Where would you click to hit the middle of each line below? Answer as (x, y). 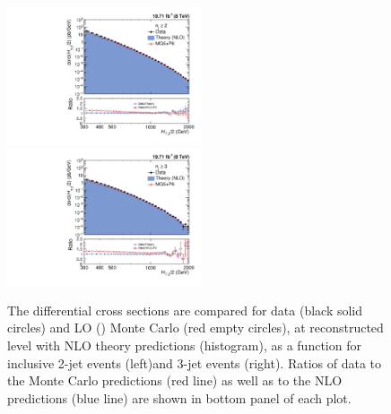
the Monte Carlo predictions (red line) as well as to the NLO (175, 380)
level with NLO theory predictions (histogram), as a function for (184, 345)
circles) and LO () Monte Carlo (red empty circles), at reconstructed (195, 328)
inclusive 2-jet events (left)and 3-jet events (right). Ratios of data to (195, 362)
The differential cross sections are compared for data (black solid (185, 310)
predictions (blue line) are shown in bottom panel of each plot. (179, 397)
